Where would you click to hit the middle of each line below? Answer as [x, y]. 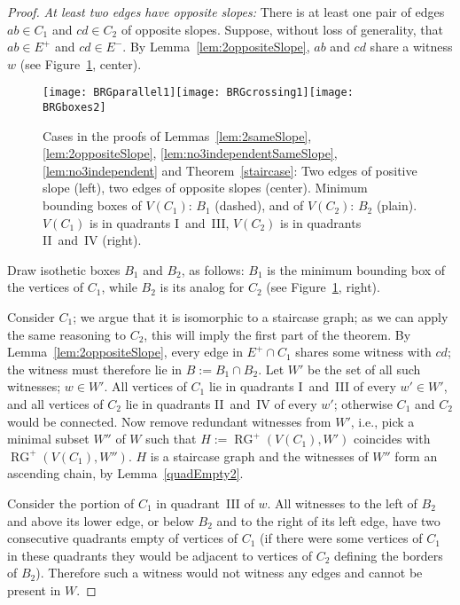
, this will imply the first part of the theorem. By [277, 334]
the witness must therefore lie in [95, 369]
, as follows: [213, 269]
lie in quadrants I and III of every [302, 386]
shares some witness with [363, 352]
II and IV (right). [92, 240]
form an [416, 456]
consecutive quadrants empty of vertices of [123, 538]
